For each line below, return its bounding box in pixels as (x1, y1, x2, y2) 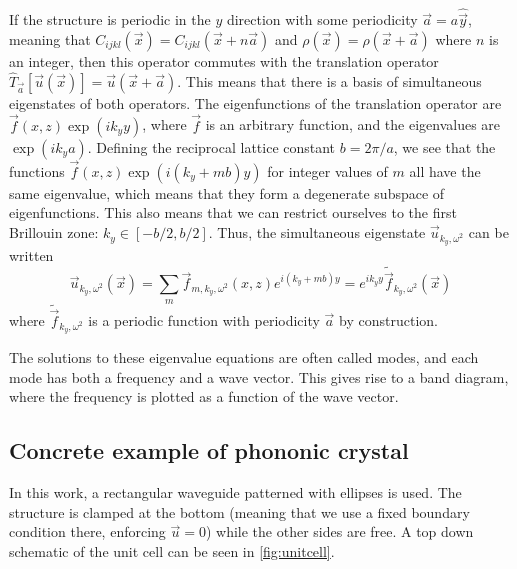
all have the (409, 160, 481, 181)
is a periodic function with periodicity (88, 310, 320, 331)
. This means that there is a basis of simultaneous (177, 70, 482, 91)
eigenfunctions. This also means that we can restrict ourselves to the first (9, 202, 457, 223)
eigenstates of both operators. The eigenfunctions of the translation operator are (9, 92, 502, 113)
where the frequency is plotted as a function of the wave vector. (9, 386, 399, 407)
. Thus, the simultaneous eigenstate (208, 222, 426, 243)
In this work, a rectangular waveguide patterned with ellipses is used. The (9, 482, 462, 503)
